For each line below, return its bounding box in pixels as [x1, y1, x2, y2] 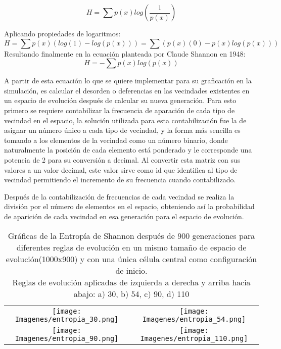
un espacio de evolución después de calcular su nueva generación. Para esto [4, 95, 237, 106]
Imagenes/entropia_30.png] [15, 315, 119, 323]
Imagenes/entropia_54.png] [142, 315, 246, 323]
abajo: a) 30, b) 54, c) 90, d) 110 [73, 287, 190, 300]
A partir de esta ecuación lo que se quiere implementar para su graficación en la [4, 75, 252, 86]
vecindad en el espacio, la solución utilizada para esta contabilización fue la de [4, 115, 247, 125]
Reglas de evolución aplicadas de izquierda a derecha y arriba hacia [12, 276, 251, 288]
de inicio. [115, 264, 148, 276]
